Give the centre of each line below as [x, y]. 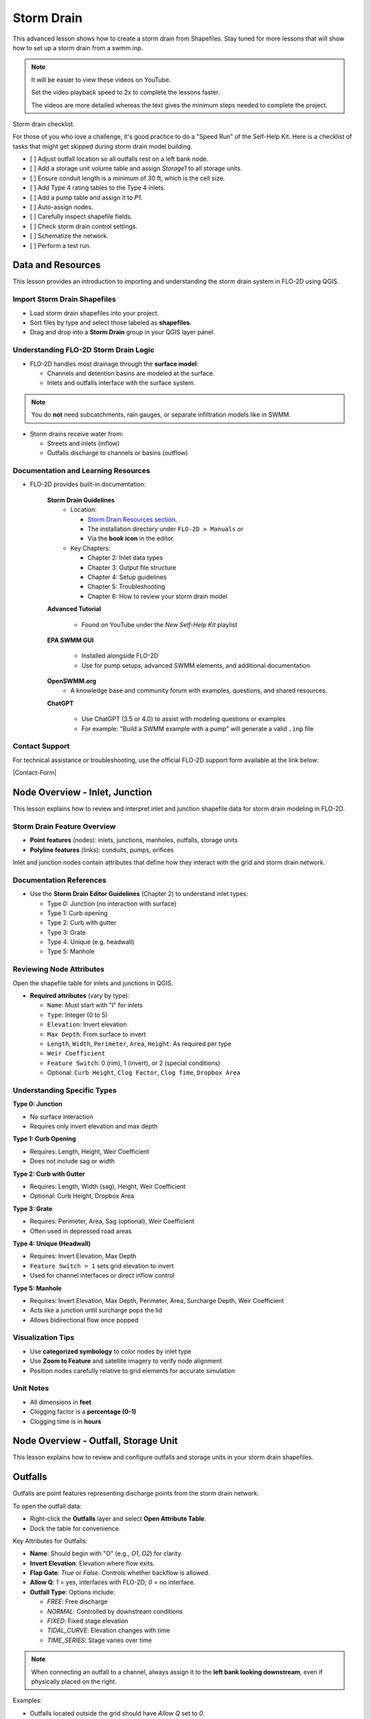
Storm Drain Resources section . [133, 519]
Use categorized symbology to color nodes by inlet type [111, 1351]
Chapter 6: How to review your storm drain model [158, 596]
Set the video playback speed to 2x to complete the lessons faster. [126, 92]
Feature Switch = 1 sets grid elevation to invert [102, 1266]
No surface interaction [61, 1117]
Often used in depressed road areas [81, 1231]
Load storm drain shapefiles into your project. [94, 313]
